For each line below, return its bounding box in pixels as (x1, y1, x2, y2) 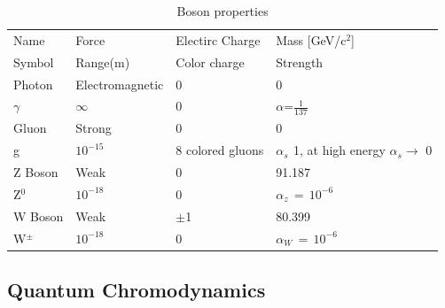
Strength (276, 52, 324, 71)
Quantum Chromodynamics (7, 276, 266, 304)
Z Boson (13, 163, 59, 181)
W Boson (13, 206, 64, 225)
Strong (75, 119, 112, 137)
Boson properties (176, 2, 269, 19)
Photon (13, 74, 53, 93)
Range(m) (75, 52, 130, 71)
